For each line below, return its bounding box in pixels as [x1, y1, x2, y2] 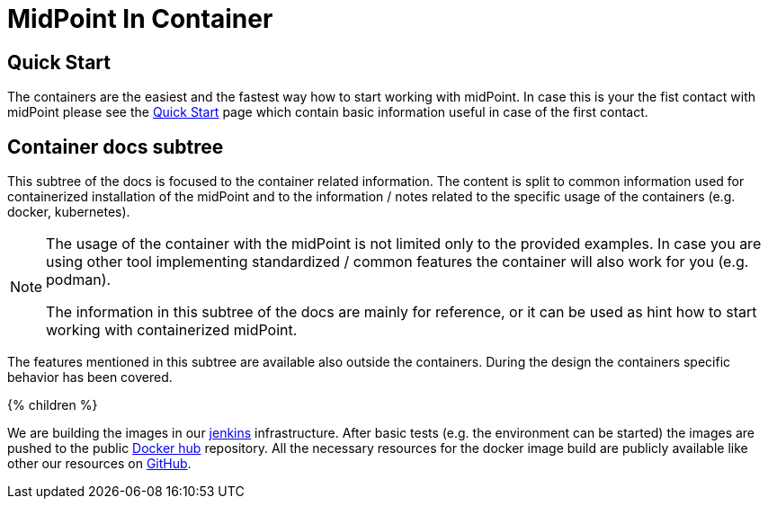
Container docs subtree [7, 135, 224, 158]
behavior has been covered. [7, 369, 173, 386]
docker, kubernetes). [7, 204, 130, 220]
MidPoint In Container [7, 4, 273, 34]
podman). [46, 271, 112, 289]
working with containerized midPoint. [46, 321, 298, 340]
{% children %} [7, 397, 98, 413]
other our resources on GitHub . [7, 456, 192, 472]
